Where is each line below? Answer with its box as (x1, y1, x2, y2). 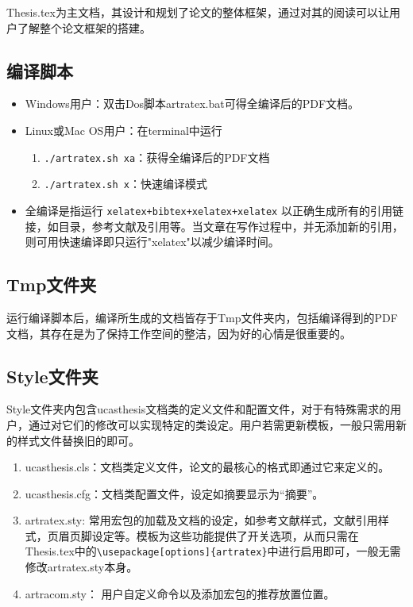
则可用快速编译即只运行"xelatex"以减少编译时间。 (25, 233, 280, 250)
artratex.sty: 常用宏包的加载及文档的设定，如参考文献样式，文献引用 (25, 512, 378, 528)
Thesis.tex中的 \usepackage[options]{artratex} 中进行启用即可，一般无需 (25, 543, 401, 559)
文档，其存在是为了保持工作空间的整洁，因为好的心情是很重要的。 (6, 325, 351, 341)
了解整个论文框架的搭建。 (17, 19, 151, 36)
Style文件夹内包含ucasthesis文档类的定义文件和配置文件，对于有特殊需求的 (6, 401, 391, 417)
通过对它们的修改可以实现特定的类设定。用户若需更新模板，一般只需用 (28, 416, 396, 432)
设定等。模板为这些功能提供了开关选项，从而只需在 (91, 527, 359, 544)
